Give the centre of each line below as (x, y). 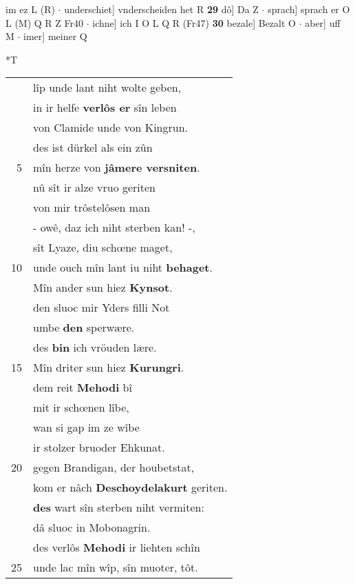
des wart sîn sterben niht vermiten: (119, 507)
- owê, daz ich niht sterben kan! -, (114, 228)
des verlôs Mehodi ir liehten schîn (117, 547)
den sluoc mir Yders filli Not (101, 308)
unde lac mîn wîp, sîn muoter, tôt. (116, 567)
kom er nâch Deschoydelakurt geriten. (130, 487)
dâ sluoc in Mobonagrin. (92, 527)
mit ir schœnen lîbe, (81, 407)
